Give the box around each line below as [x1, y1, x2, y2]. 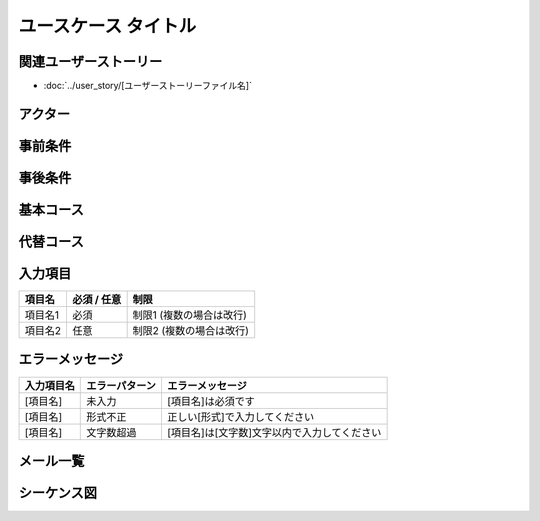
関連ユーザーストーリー [18, 53, 163, 70]
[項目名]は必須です [166, 394, 255, 408]
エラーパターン [86, 378, 157, 392]
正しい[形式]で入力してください [166, 410, 315, 424]
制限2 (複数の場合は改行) [132, 324, 250, 338]
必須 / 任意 [71, 293, 122, 307]
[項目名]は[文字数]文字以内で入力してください [166, 425, 382, 439]
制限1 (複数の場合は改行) [132, 308, 247, 322]
